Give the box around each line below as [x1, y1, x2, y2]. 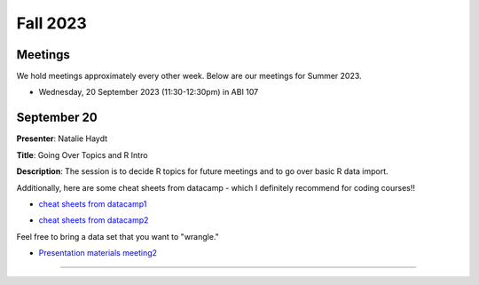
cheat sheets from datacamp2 [38, 215, 149, 226]
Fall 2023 [16, 13, 88, 33]
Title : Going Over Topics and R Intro [16, 149, 148, 160]
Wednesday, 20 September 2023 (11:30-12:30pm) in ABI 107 [38, 87, 259, 98]
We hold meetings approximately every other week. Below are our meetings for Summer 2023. [16, 71, 363, 82]
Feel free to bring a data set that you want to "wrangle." [16, 231, 219, 241]
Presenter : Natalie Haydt [16, 133, 108, 144]
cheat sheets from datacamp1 [38, 198, 147, 209]
